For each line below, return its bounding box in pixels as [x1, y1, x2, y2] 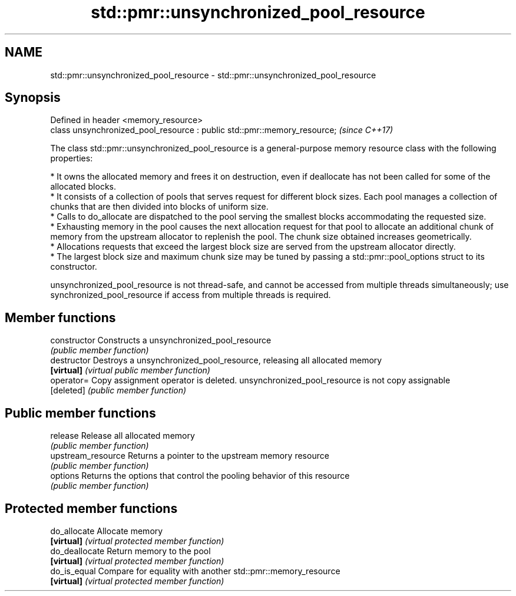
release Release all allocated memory [50, 431, 195, 441]
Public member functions [5, 405, 156, 420]
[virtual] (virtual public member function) [50, 365, 210, 376]
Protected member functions [5, 501, 178, 516]
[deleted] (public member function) [50, 385, 187, 396]
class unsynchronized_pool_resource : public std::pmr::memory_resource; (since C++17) [50, 125, 393, 135]
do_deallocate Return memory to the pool [50, 545, 211, 556]
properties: [50, 153, 93, 164]
